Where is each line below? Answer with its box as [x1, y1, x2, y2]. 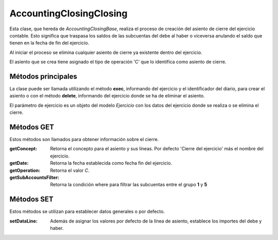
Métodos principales [9, 72, 77, 81]
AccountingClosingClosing [9, 8, 128, 19]
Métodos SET [9, 195, 54, 204]
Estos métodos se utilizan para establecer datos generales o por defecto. [9, 208, 165, 215]
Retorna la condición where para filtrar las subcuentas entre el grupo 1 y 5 [50, 182, 207, 188]
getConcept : [9, 146, 38, 152]
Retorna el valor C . [50, 167, 90, 173]
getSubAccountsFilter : [9, 174, 59, 181]
